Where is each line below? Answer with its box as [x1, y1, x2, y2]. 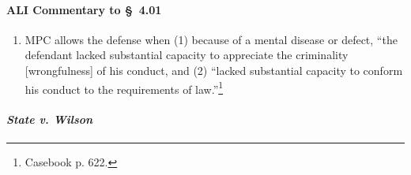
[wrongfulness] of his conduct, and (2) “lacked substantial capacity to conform [25, 61, 403, 78]
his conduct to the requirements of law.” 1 [25, 78, 224, 97]
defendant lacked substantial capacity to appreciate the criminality [25, 47, 349, 63]
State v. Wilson [6, 111, 93, 128]
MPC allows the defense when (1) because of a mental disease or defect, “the [25, 31, 398, 47]
